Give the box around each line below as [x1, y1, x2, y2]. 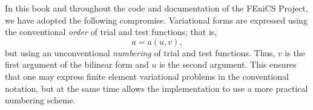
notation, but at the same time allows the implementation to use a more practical [5, 82, 308, 94]
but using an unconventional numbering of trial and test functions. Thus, [5, 46, 275, 59]
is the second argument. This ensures [159, 58, 297, 71]
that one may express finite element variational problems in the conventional [5, 70, 289, 82]
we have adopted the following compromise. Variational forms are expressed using [5, 13, 308, 26]
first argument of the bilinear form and [5, 58, 149, 71]
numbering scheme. [5, 94, 76, 106]
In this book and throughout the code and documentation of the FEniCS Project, [5, 2, 308, 14]
